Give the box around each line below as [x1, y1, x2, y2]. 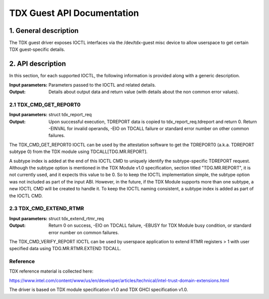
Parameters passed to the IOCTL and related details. [48, 82, 156, 88]
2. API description [9, 60, 66, 68]
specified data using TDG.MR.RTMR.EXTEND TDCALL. [9, 246, 122, 252]
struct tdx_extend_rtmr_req [48, 215, 104, 221]
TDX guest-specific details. [9, 46, 65, 52]
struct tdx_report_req [48, 112, 92, 118]
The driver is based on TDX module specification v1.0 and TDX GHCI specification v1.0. [9, 287, 188, 293]
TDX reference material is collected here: [9, 268, 94, 274]
